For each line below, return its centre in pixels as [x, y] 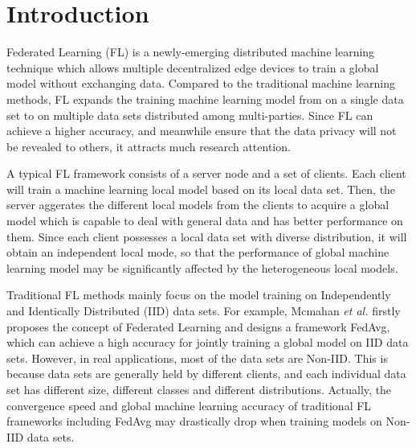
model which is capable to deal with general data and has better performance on [205, 221]
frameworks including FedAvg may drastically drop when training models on [194, 421]
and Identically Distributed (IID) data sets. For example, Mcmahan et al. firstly [204, 311]
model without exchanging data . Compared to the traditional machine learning [201, 83]
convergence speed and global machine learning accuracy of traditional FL [189, 405]
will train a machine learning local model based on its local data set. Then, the [201, 189]
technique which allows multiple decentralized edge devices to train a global [193, 67]
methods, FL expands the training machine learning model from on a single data [205, 99]
